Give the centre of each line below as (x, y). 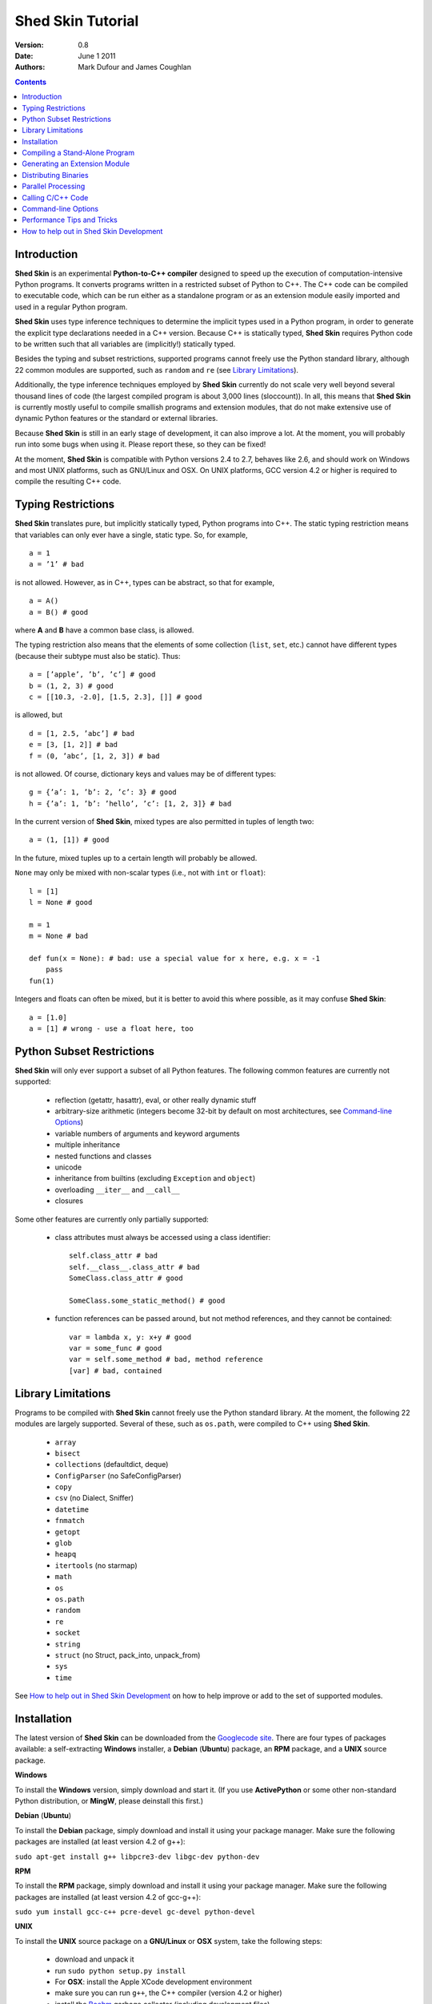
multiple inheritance (88, 1145)
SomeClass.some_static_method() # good (147, 1300)
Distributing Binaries (55, 175)
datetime (72, 1509)
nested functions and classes (103, 1156)
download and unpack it (95, 1959)
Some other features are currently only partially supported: (112, 1219)
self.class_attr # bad (114, 1256)
